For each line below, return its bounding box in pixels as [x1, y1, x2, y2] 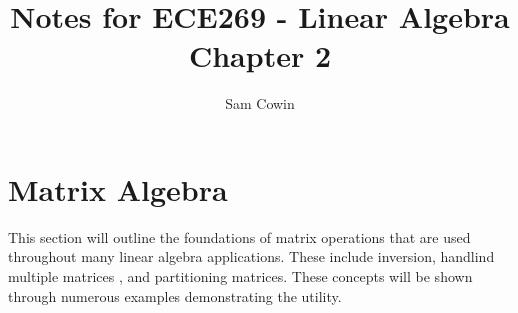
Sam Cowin [225, 93, 295, 114]
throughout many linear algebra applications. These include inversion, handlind [8, 246, 495, 267]
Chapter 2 [188, 35, 332, 76]
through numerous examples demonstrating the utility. [8, 285, 342, 306]
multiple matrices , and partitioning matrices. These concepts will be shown [8, 266, 473, 287]
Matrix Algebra [8, 168, 228, 209]
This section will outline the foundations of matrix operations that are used [8, 226, 471, 247]
